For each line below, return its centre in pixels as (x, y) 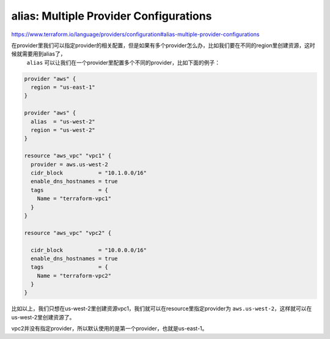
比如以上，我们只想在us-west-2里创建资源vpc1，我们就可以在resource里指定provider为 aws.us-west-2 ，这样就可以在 (162, 308)
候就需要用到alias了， (38, 54)
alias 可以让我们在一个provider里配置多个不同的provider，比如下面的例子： (123, 62)
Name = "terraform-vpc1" (74, 199)
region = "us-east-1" (63, 88)
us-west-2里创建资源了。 (43, 317)
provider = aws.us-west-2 (69, 164)
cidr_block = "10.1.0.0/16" (89, 173)
